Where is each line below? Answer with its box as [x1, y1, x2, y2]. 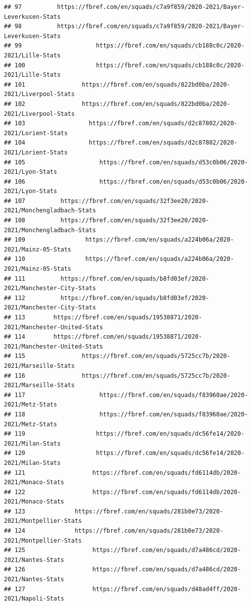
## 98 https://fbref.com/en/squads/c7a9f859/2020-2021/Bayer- [4, 23, 245, 30]
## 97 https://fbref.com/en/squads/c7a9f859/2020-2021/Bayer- [4, 3, 245, 10]
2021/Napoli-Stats [4, 595, 64, 603]
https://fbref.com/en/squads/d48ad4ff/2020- [92, 585, 241, 593]
